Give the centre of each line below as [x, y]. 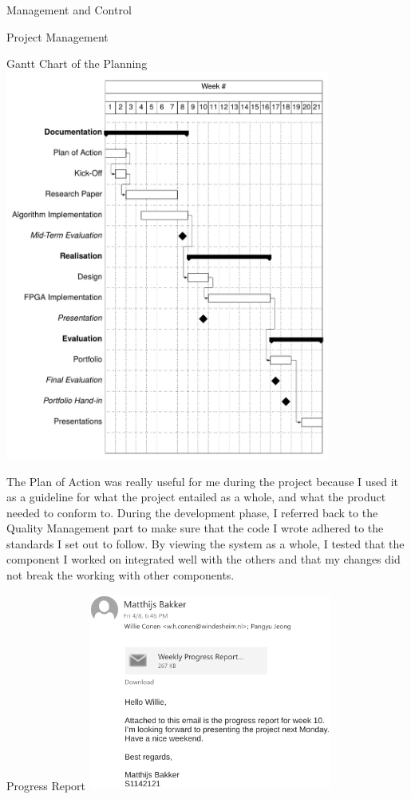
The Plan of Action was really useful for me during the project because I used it [203, 481]
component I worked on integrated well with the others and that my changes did [204, 559]
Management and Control [69, 10]
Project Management [57, 36]
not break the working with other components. [121, 575]
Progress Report [46, 785]
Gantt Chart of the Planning [77, 63]
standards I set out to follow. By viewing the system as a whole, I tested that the [205, 543]
